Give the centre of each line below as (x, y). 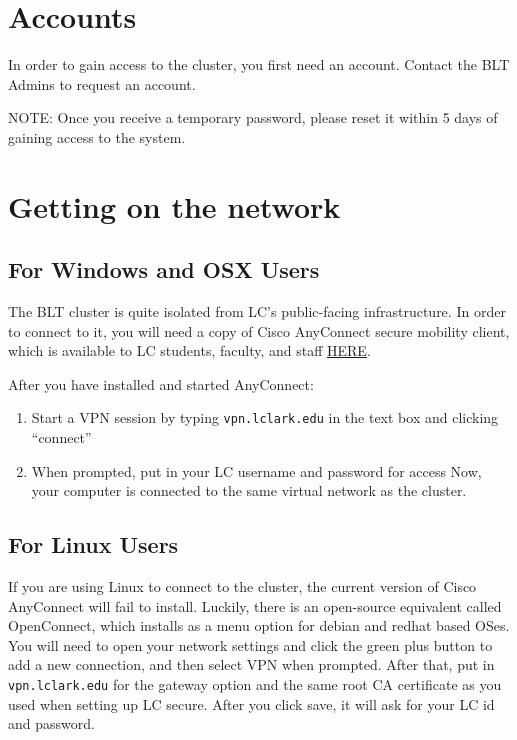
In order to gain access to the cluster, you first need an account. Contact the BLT (259, 64)
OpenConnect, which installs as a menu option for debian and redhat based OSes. (259, 625)
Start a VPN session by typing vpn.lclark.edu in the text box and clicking (265, 417)
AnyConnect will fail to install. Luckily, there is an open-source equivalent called (255, 605)
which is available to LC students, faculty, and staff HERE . (189, 350)
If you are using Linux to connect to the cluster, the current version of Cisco (242, 586)
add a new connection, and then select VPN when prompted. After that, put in (251, 664)
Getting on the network (174, 205)
